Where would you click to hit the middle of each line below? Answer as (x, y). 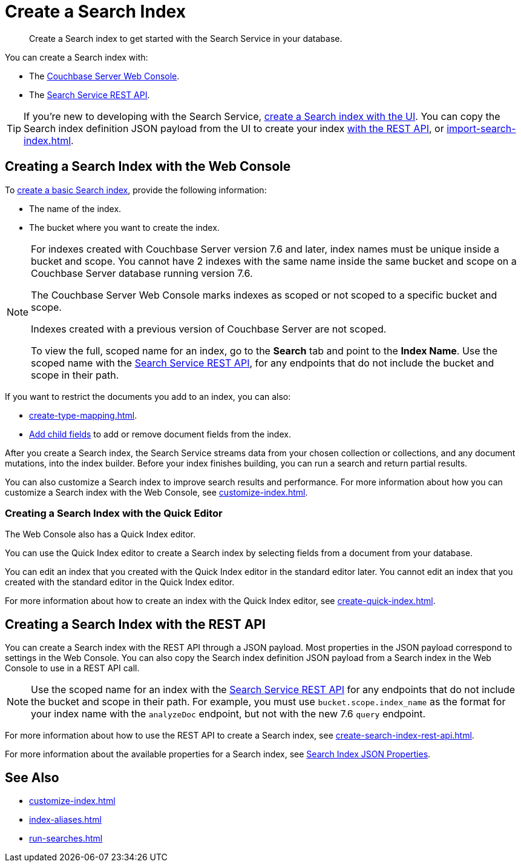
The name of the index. (75, 208)
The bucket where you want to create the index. (124, 227)
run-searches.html (66, 839)
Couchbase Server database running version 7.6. (142, 273)
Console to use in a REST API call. (72, 668)
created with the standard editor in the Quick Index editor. (120, 582)
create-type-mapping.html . (83, 415)
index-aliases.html (65, 820)
